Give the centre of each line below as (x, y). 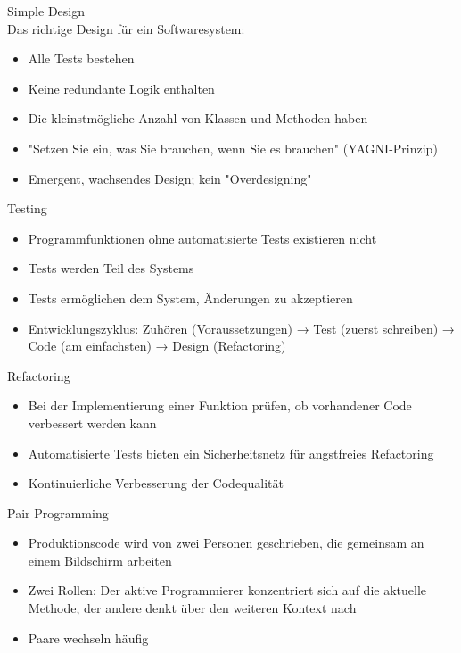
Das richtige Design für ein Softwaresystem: (126, 28)
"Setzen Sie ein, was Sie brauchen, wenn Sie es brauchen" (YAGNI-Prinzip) (233, 148)
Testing (27, 208)
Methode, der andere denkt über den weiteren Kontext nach (192, 608)
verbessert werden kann (92, 422)
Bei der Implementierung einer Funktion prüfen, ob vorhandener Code (220, 405)
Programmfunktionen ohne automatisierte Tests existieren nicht (202, 238)
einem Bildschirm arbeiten (100, 560)
